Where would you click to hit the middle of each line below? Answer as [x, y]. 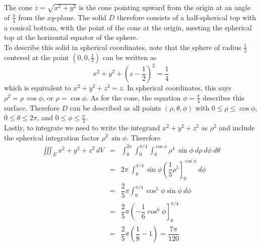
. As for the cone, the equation [134, 97]
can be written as [129, 57]
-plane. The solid [81, 17]
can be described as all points [115, 107]
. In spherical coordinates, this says [177, 88]
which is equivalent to [38, 88]
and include [237, 127]
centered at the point [37, 57]
